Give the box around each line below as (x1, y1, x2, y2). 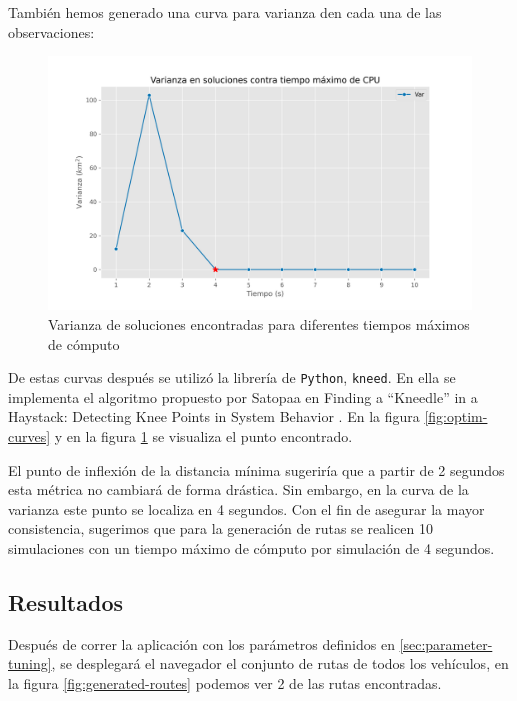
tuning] (8, 653, 52, 674)
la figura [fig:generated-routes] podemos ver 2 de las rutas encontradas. (8, 673, 442, 693)
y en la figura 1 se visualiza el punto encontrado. (54, 426, 353, 447)
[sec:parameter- (399, 633, 493, 654)
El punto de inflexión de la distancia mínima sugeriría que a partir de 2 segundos (8, 459, 505, 480)
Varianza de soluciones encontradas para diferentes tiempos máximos (48, 314, 470, 335)
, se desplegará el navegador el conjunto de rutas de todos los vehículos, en (51, 653, 509, 674)
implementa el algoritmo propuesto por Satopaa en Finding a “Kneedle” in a (8, 386, 478, 407)
